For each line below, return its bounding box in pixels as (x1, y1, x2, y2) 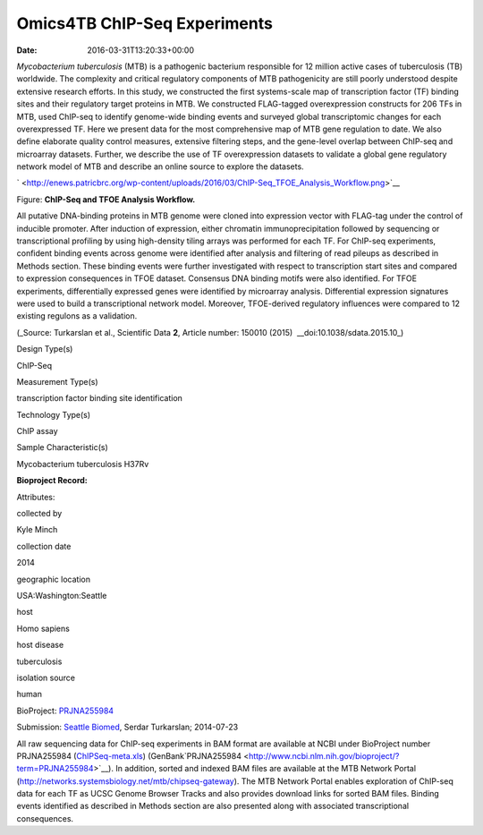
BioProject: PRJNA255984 (16, 705, 114, 716)
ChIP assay (16, 426, 58, 437)
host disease (16, 640, 64, 651)
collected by (16, 508, 63, 519)
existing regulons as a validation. (16, 311, 138, 321)
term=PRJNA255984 (16, 763, 94, 774)
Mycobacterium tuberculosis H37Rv (16, 458, 149, 469)
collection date (16, 541, 72, 551)
